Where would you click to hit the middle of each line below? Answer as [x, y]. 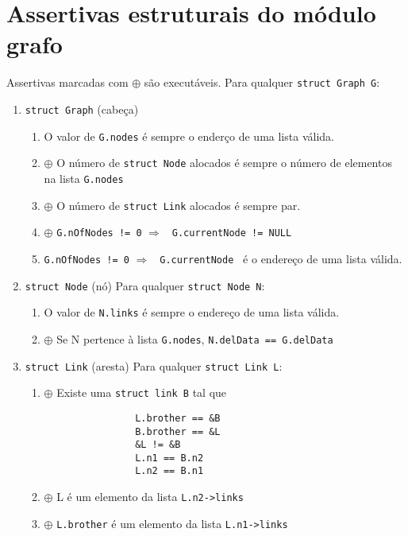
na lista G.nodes [84, 178]
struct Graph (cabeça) [82, 109]
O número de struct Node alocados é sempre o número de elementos [224, 163]
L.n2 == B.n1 [169, 471]
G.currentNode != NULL [232, 233]
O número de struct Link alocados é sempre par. [179, 205]
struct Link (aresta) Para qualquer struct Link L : [154, 365]
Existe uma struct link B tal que [142, 392]
